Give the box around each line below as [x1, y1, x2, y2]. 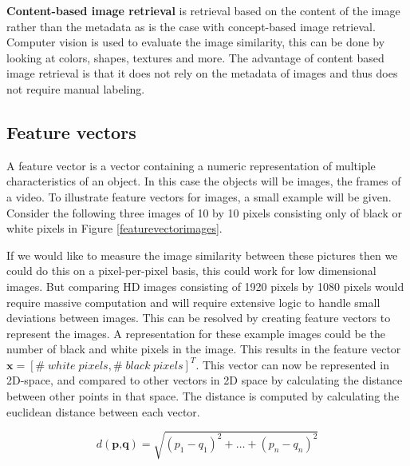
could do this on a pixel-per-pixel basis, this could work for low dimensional [6, 262, 376, 279]
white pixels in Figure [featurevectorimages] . [6, 220, 223, 237]
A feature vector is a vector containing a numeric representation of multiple [6, 157, 376, 173]
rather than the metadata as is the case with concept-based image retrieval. [6, 18, 376, 34]
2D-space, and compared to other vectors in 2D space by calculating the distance [6, 372, 403, 388]
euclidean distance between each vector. [6, 403, 200, 420]
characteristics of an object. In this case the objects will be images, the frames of [6, 173, 401, 189]
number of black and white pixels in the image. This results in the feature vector [6, 341, 401, 357]
